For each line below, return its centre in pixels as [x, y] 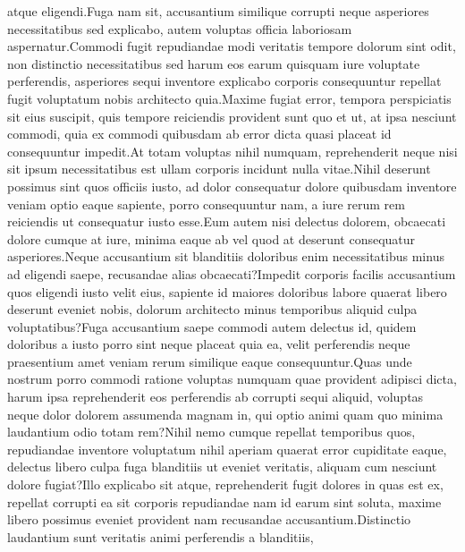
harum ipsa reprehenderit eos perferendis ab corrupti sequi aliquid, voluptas [216, 397]
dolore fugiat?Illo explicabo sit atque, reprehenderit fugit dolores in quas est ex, [225, 484]
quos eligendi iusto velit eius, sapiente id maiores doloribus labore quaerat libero [227, 291]
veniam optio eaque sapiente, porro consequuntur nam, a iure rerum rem [206, 204]
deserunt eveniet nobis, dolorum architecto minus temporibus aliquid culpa [212, 309]
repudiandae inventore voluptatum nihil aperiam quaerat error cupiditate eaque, [227, 449]
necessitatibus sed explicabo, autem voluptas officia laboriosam [180, 28]
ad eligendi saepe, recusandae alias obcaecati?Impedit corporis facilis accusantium [232, 273]
